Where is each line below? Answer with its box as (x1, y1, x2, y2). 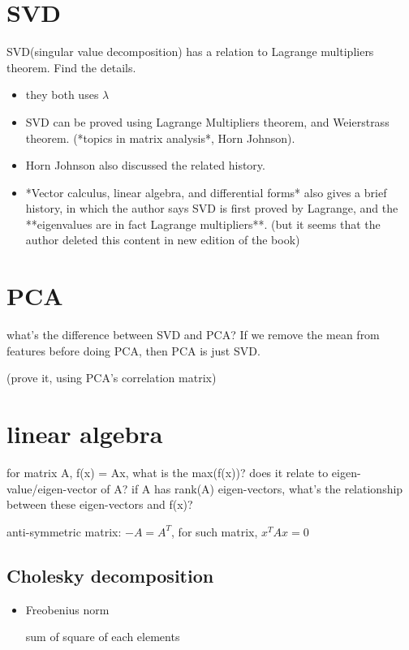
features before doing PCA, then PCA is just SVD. (6, 342, 260, 359)
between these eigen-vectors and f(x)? (6, 496, 193, 513)
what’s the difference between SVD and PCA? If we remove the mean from (6, 326, 380, 343)
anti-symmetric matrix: (6, 523, 122, 540)
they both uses (25, 86, 99, 103)
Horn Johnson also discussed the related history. (25, 157, 265, 174)
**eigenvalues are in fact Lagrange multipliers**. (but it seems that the (25, 215, 381, 232)
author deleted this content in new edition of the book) (25, 231, 300, 248)
